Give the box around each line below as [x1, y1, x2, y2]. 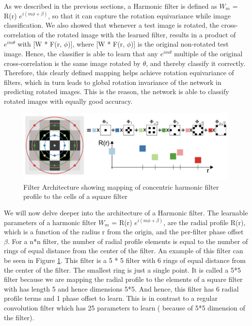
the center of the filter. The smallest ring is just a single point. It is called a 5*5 [4, 264, 241, 275]
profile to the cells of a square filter [23, 191, 127, 201]
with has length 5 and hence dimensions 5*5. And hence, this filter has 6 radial [4, 283, 239, 293]
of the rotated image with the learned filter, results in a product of [38, 29, 236, 39]
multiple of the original [174, 48, 243, 58]
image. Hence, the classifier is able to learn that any [4, 48, 158, 58]
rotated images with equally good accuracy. [4, 96, 133, 106]
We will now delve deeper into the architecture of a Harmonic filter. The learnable [4, 208, 248, 218]
